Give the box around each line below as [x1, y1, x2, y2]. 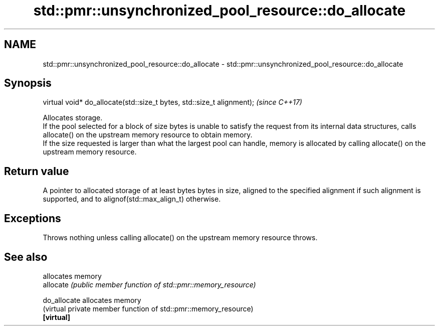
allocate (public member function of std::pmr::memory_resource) [43, 280, 256, 289]
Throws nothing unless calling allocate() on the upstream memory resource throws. [43, 233, 318, 242]
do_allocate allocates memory [43, 295, 141, 304]
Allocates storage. [43, 113, 103, 122]
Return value [4, 164, 69, 178]
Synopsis [4, 77, 52, 90]
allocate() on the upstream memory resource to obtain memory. [43, 130, 253, 139]
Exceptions [4, 212, 61, 225]
